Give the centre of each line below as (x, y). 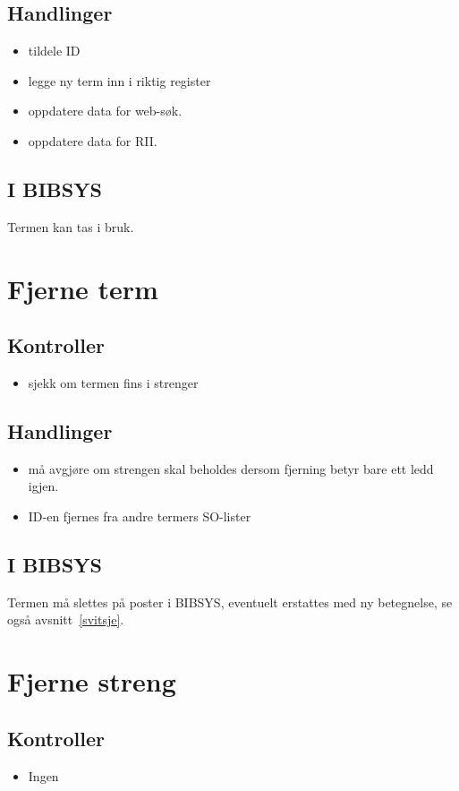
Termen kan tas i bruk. (71, 226)
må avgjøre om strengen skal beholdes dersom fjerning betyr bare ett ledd (231, 468)
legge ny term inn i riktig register (119, 80)
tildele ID (54, 51)
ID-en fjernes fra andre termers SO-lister (140, 516)
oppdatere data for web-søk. (105, 111)
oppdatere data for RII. (93, 140)
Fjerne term (83, 288)
